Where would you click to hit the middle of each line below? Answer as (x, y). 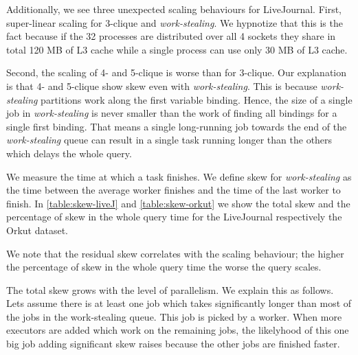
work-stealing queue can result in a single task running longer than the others (169, 140)
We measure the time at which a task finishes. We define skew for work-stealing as (179, 176)
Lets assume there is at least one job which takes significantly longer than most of (179, 303)
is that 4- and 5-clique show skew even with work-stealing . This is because (162, 85)
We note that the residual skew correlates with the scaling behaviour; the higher (175, 253)
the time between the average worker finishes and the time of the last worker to (174, 190)
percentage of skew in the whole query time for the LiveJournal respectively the (174, 217)
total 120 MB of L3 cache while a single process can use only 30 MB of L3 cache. (177, 49)
